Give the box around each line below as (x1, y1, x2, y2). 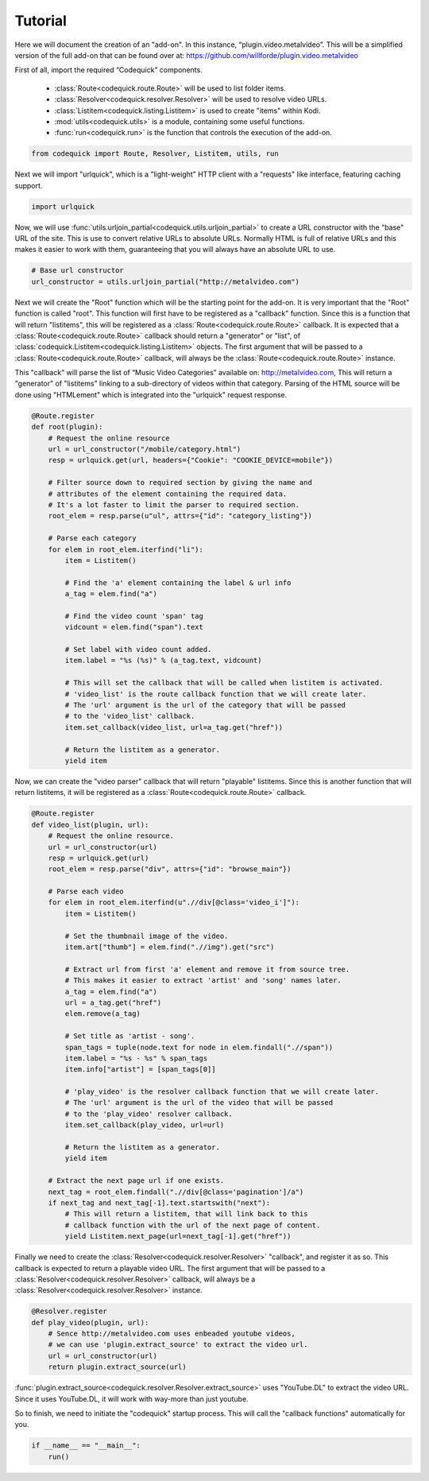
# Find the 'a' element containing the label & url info (64, 578, 292, 587)
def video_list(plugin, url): (31, 820, 149, 829)
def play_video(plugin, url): (31, 1318, 149, 1327)
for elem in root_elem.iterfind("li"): (48, 545, 204, 554)
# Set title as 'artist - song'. (64, 1032, 195, 1041)
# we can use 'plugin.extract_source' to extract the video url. (48, 1340, 308, 1349)
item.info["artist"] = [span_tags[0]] (64, 1065, 216, 1074)
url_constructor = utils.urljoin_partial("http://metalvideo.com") (31, 277, 300, 286)
